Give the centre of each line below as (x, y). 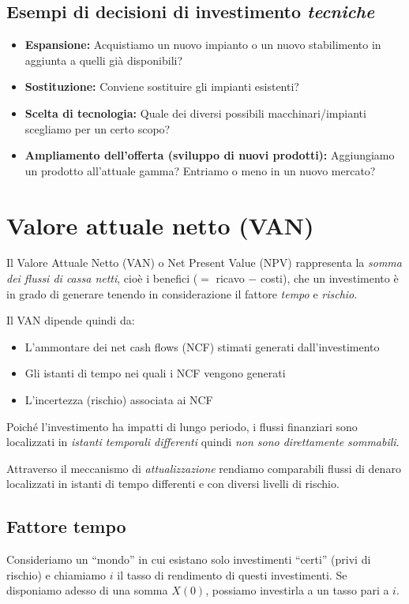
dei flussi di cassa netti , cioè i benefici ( (102, 278)
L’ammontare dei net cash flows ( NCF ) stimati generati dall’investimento (202, 346)
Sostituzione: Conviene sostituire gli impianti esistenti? (162, 86)
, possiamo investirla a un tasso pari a (297, 590)
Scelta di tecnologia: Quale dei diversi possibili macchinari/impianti (195, 113)
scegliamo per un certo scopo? (98, 128)
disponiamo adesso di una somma (87, 590)
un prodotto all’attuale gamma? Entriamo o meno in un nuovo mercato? (200, 170)
